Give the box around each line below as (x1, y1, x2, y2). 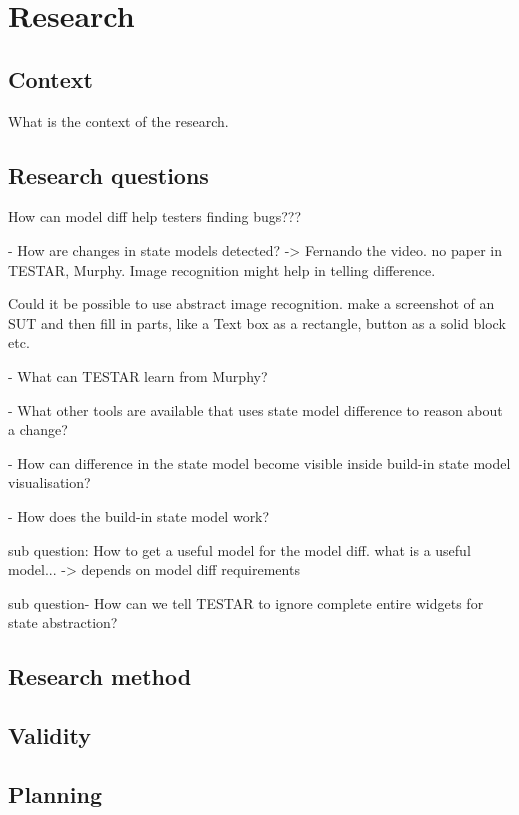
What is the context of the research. (8, 110, 229, 131)
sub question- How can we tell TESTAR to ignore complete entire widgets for (8, 592, 484, 613)
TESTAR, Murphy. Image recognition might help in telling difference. (8, 259, 436, 280)
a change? (8, 419, 68, 440)
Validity (8, 720, 91, 751)
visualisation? (8, 472, 91, 493)
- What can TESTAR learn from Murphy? (8, 365, 268, 386)
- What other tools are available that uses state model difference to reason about (8, 399, 503, 420)
